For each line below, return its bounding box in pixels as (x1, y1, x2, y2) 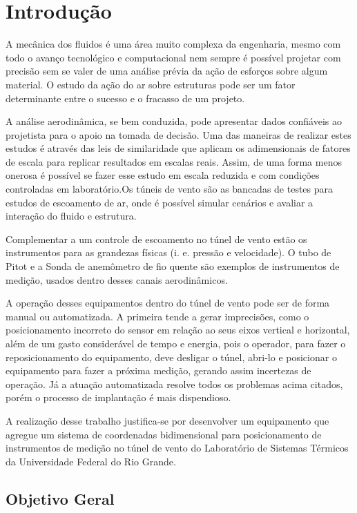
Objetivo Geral (6, 487, 115, 509)
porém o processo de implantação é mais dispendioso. (6, 390, 231, 405)
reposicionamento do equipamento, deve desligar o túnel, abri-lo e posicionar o (6, 349, 337, 364)
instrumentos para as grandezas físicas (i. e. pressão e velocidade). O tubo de (6, 245, 331, 260)
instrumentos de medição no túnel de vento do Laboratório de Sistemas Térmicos (6, 441, 349, 455)
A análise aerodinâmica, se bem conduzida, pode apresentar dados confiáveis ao (6, 114, 342, 128)
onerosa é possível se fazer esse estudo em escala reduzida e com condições (6, 168, 320, 182)
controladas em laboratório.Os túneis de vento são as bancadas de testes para (6, 182, 334, 196)
